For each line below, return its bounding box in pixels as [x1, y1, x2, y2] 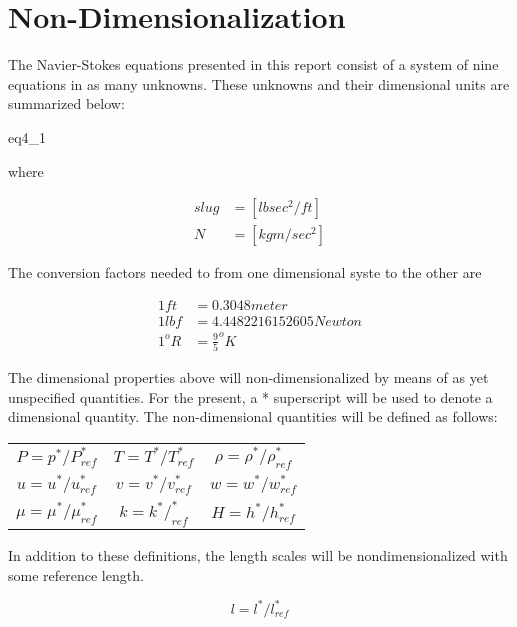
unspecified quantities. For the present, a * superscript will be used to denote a [8, 386, 493, 407]
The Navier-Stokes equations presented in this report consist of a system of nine [8, 54, 499, 75]
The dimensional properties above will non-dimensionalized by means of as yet [8, 367, 489, 388]
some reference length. [8, 564, 144, 585]
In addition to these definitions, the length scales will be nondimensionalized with [8, 544, 508, 565]
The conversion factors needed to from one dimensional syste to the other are [8, 262, 482, 283]
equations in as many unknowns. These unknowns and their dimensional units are [8, 73, 510, 94]
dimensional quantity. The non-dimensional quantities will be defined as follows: [8, 406, 498, 427]
